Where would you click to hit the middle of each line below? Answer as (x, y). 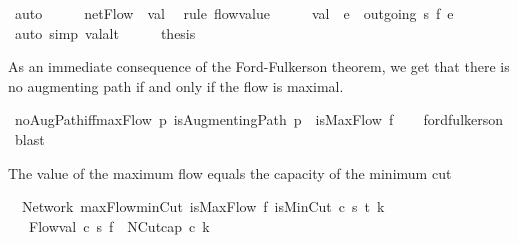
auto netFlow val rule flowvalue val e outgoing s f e (234, 13)
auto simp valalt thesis (105, 32)
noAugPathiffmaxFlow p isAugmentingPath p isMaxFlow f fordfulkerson (259, 119)
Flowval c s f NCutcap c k (119, 225)
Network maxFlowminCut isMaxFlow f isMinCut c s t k (203, 206)
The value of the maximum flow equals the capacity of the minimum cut (230, 172)
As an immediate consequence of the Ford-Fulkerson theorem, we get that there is (259, 66)
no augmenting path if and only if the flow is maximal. (176, 85)
